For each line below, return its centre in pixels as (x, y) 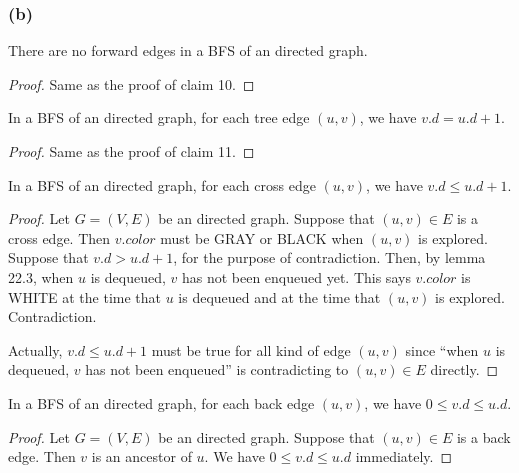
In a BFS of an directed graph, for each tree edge (159, 117)
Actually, (35, 349)
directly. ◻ (464, 369)
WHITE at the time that (85, 296)
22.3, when (41, 276)
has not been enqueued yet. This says (296, 276)
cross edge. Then (59, 237)
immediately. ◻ (404, 456)
